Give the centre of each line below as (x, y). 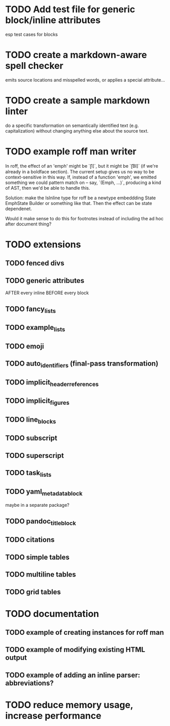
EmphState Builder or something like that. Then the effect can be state (79, 203)
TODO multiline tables (41, 575)
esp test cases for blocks (32, 34)
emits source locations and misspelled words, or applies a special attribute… (85, 80)
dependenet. (19, 209)
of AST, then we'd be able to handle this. (48, 188)
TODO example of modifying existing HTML (75, 650)
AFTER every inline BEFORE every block (47, 293)
